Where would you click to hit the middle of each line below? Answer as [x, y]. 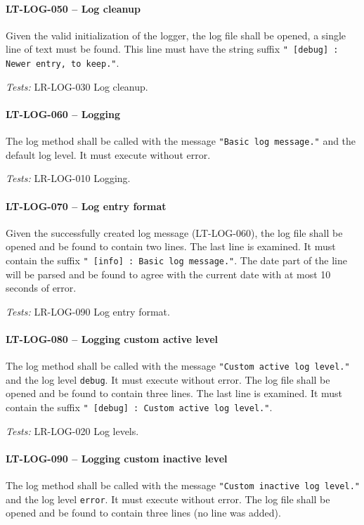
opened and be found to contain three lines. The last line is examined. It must [174, 393]
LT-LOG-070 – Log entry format [86, 206]
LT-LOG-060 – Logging [63, 114]
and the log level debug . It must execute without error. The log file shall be [168, 379]
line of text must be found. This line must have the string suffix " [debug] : [172, 49]
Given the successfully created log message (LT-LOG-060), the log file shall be [174, 232]
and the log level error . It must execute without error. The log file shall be [168, 499]
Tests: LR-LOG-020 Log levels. [72, 430]
